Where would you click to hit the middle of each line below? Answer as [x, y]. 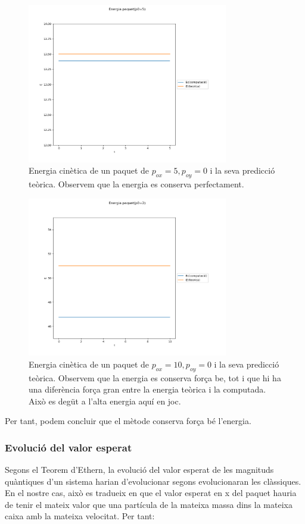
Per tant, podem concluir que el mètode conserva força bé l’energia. [128, 421]
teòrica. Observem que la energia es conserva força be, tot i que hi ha [155, 377]
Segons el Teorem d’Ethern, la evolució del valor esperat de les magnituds [139, 470]
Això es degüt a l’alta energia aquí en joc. [105, 401]
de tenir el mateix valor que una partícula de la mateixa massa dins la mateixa [149, 504]
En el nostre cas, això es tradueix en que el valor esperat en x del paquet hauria [151, 493]
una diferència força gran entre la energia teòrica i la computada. [147, 389]
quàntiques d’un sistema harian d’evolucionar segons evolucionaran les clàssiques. [153, 481]
